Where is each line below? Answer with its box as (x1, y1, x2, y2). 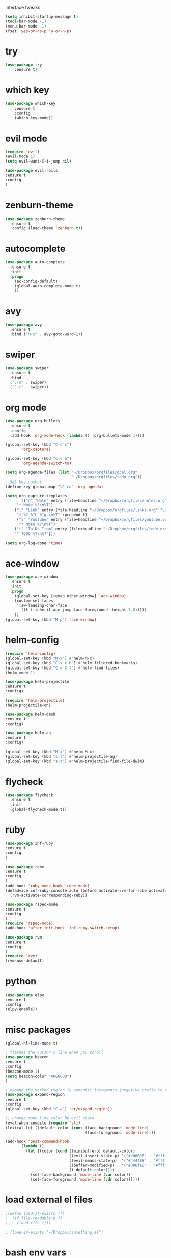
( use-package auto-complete (5, 260, 65, 265)
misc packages (5, 1024, 71, 1035)
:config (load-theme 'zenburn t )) (10, 226, 83, 231)
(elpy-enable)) (5, 1006, 38, 1012)
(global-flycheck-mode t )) (10, 807, 67, 812)
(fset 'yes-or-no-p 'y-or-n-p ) (5, 28, 72, 34)
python (5, 976, 37, 987)
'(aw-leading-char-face (16, 603, 67, 608)
